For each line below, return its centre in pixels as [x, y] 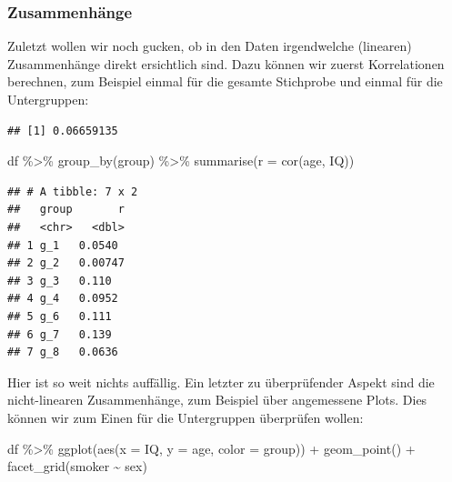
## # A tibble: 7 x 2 [73, 191]
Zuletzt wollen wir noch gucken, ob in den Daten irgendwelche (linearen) [210, 46]
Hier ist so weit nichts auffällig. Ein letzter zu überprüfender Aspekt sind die [221, 382]
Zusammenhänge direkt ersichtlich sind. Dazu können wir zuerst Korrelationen [226, 63]
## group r [66, 210]
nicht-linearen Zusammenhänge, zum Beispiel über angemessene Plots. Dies [217, 400]
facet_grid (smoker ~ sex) [77, 466]
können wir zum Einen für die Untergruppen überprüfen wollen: [186, 417]
